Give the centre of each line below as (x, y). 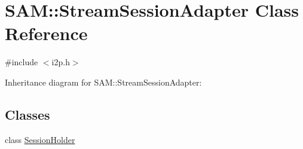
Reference (46, 33)
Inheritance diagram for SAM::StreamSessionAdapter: (103, 82)
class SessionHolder (40, 139)
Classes (27, 114)
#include (22, 62)
